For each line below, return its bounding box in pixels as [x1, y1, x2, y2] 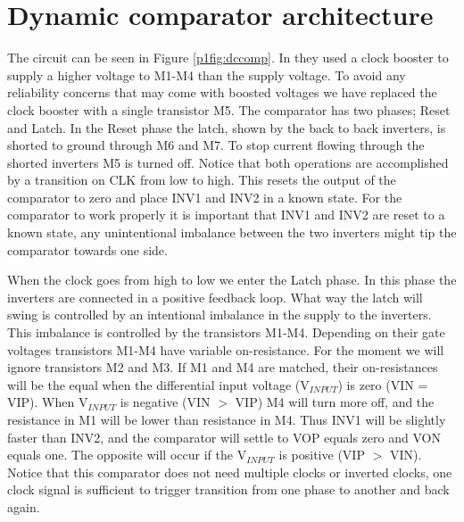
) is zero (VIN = [337, 375, 428, 394]
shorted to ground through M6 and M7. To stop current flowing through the [7, 136, 425, 154]
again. [7, 497, 40, 516]
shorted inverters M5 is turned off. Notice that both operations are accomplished [7, 153, 449, 171]
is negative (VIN [120, 393, 211, 411]
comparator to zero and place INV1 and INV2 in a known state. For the [7, 187, 402, 206]
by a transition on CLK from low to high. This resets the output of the [7, 170, 396, 189]
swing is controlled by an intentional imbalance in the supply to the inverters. [7, 305, 432, 324]
